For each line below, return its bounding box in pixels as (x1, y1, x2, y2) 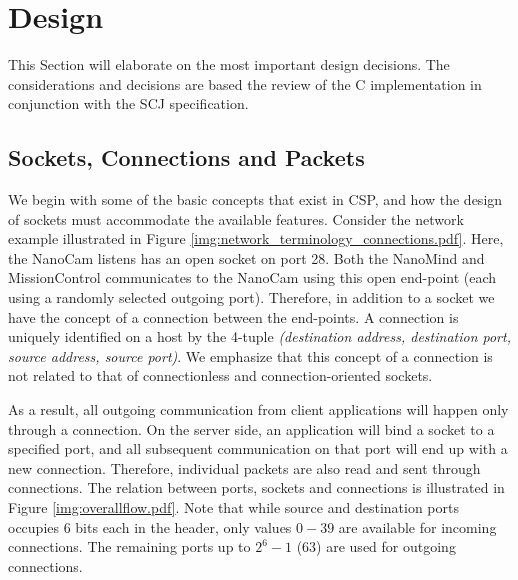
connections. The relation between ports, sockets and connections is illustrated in (8, 477, 505, 498)
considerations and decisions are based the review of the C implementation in (8, 73, 482, 94)
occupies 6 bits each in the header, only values (8, 516, 292, 537)
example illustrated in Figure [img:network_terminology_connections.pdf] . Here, (8, 228, 504, 249)
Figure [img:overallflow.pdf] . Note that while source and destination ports (8, 497, 459, 518)
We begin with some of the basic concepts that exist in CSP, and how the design (8, 189, 503, 210)
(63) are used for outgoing (296, 536, 456, 557)
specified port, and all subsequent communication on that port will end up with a (8, 438, 508, 459)
